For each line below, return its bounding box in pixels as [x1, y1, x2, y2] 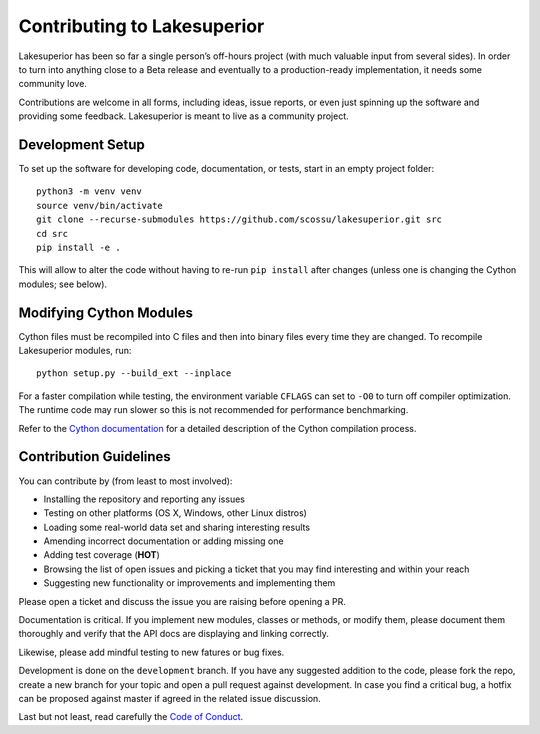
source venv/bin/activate [36, 200, 164, 211]
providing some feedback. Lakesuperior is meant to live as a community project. [18, 110, 349, 122]
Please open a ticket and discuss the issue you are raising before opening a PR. [18, 595, 347, 607]
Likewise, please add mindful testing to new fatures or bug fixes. [18, 646, 285, 658]
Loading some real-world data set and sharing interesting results [43, 521, 310, 533]
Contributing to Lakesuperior [18, 15, 265, 37]
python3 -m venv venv [36, 186, 142, 197]
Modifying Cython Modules [18, 304, 194, 321]
